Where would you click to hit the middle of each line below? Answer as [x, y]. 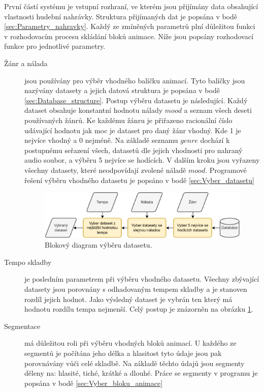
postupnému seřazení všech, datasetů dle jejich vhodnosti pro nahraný [134, 150]
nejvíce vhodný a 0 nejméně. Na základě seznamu [101, 140]
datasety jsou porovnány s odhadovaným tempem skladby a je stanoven [136, 289]
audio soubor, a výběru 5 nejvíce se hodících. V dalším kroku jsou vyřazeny [142, 160]
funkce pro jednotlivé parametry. [55, 46]
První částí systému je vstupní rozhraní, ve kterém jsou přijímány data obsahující [131, 6]
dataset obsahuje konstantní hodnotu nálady [94, 110]
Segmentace [22, 326]
